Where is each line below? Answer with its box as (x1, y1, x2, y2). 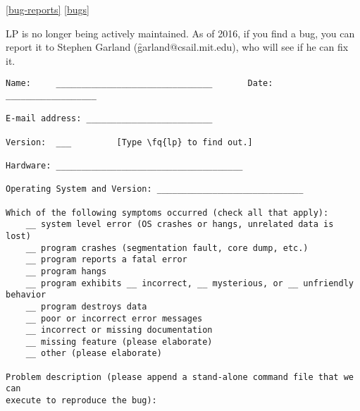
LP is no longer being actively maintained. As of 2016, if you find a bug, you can (6, 25, 355, 40)
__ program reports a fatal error (25, 254, 187, 265)
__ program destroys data (25, 301, 147, 312)
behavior (6, 290, 46, 300)
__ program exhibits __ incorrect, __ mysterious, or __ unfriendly (25, 278, 354, 288)
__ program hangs (25, 266, 107, 276)
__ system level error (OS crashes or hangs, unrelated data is (25, 219, 334, 230)
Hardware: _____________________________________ (6, 160, 243, 171)
